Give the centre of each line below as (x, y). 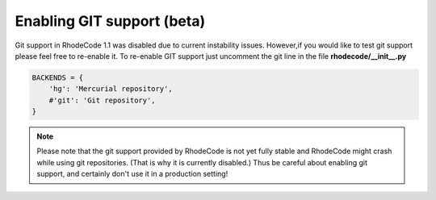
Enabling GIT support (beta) (110, 21)
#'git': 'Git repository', (103, 100)
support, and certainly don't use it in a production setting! (132, 174)
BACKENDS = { (58, 77)
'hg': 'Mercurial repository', (111, 89)
